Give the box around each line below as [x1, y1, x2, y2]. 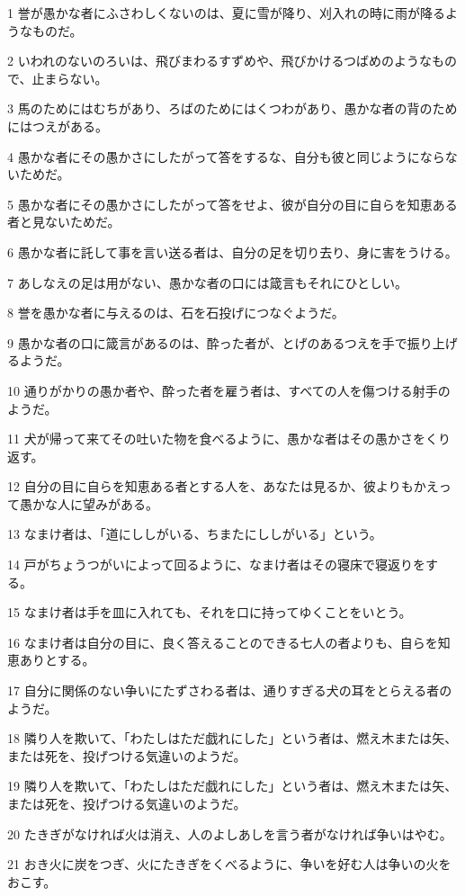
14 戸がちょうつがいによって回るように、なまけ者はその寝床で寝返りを [7, 555, 426, 574]
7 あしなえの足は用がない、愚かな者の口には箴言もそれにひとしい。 [7, 273, 407, 291]
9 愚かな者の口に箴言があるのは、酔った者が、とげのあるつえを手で [7, 333, 407, 352]
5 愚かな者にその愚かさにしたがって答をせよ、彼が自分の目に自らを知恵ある [7, 194, 458, 213]
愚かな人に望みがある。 [19, 494, 158, 513]
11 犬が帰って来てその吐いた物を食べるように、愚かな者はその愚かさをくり [7, 429, 452, 448]
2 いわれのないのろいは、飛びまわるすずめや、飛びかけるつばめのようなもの [7, 51, 457, 70]
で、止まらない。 [7, 68, 108, 87]
